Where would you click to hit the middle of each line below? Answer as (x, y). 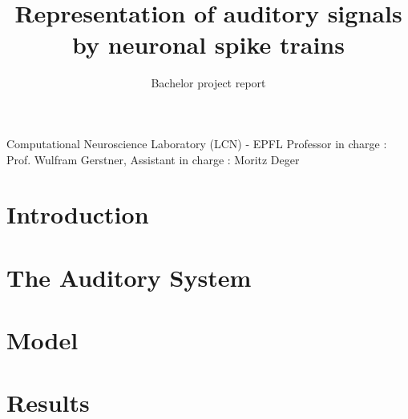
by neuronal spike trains (208, 44)
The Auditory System (129, 277)
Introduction (78, 214)
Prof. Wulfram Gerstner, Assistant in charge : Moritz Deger (153, 159)
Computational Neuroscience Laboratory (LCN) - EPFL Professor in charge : (197, 143)
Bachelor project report (208, 83)
